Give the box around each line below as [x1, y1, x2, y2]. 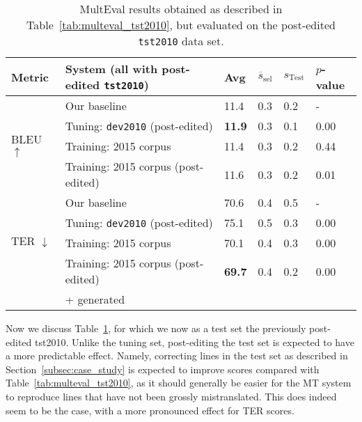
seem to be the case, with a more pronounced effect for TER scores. [6, 403, 294, 417]
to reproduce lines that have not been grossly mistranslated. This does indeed [6, 389, 337, 403]
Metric [11, 68, 49, 85]
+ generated [65, 291, 125, 307]
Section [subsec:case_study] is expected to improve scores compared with [6, 361, 320, 376]
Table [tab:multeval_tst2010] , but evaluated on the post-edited [26, 17, 336, 33]
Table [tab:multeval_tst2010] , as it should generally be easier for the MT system [6, 375, 352, 390]
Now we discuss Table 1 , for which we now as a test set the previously [6, 321, 306, 335]
